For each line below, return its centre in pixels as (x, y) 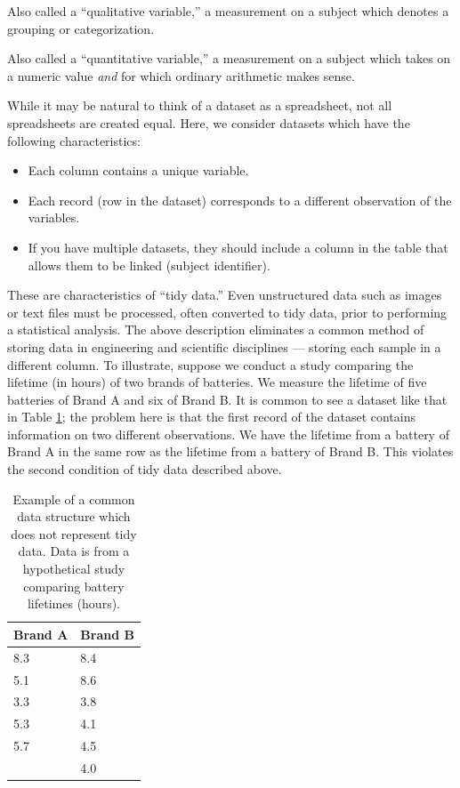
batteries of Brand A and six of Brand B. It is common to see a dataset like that (227, 399)
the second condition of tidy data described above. (145, 469)
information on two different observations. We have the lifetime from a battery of (228, 434)
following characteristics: (74, 140)
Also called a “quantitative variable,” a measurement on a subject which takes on (229, 58)
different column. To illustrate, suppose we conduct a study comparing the (210, 364)
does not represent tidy (74, 533)
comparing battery (74, 586)
